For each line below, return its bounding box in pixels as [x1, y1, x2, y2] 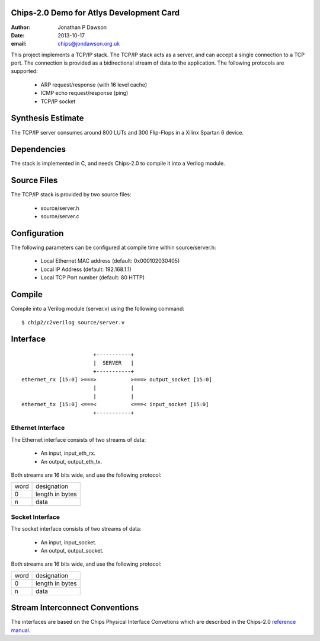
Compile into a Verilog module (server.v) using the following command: [11, 305, 185, 312]
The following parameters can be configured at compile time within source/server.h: [11, 244, 216, 251]
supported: [11, 68, 38, 75]
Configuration [11, 228, 64, 238]
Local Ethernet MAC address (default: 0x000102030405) [40, 257, 180, 264]
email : [11, 40, 27, 47]
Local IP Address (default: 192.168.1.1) [40, 266, 132, 273]
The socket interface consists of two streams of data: [11, 525, 142, 532]
